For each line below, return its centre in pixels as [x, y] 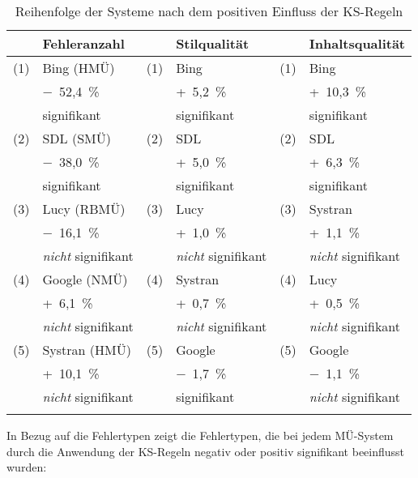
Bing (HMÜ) [79, 68]
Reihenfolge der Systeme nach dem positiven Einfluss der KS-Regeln [209, 11]
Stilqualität [213, 43]
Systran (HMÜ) [87, 350]
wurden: [27, 467]
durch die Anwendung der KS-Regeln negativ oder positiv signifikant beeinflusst [206, 451]
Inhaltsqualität [357, 43]
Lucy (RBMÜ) [84, 209]
